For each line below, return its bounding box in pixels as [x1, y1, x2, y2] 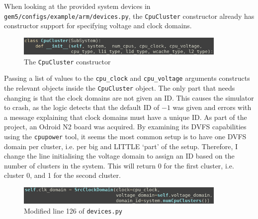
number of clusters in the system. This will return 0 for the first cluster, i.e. [4, 160, 234, 170]
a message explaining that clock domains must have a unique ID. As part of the [4, 111, 247, 122]
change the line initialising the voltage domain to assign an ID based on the [4, 151, 235, 161]
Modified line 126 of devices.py [24, 205, 122, 216]
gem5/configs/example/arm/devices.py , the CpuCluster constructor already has [4, 10, 255, 21]
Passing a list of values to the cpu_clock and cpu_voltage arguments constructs [4, 73, 250, 83]
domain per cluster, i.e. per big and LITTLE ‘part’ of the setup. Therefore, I [4, 141, 238, 151]
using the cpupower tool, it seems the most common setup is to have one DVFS [4, 131, 247, 141]
